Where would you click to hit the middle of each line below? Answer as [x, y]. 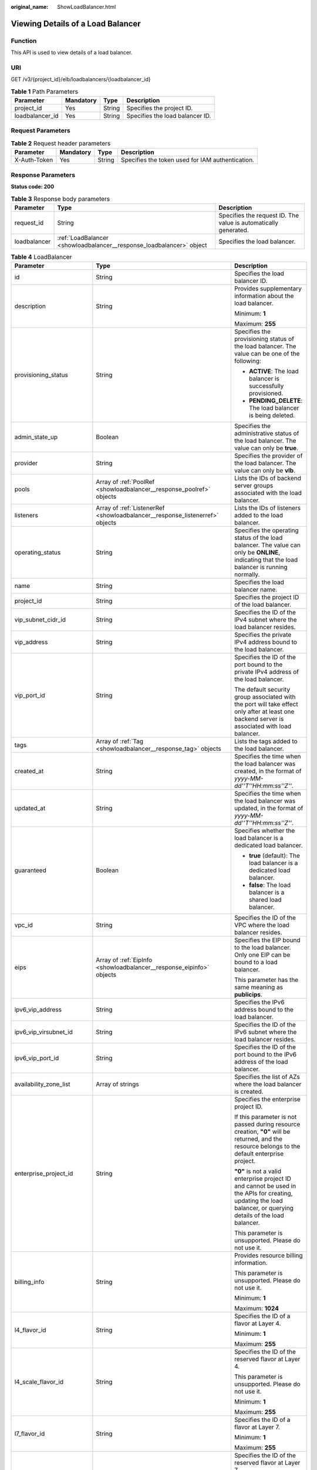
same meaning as [258, 987]
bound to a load [256, 963]
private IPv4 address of [267, 672]
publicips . [248, 995]
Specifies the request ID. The [259, 215]
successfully [266, 386]
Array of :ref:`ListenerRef [130, 508]
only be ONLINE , [257, 553]
